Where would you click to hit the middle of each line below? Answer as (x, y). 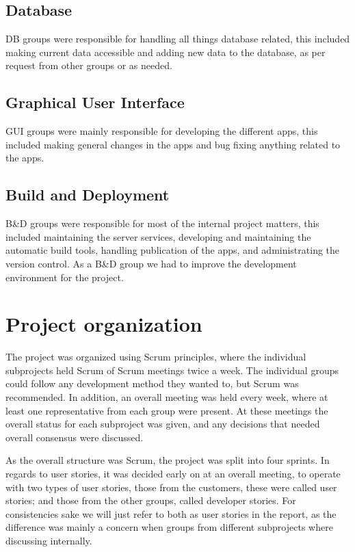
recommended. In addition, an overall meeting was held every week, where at (167, 397)
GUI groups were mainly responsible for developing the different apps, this (162, 131)
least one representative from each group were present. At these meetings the (167, 410)
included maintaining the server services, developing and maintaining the (158, 236)
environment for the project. (65, 277)
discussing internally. (49, 540)
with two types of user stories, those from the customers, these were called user (171, 487)
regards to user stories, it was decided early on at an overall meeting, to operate (173, 474)
